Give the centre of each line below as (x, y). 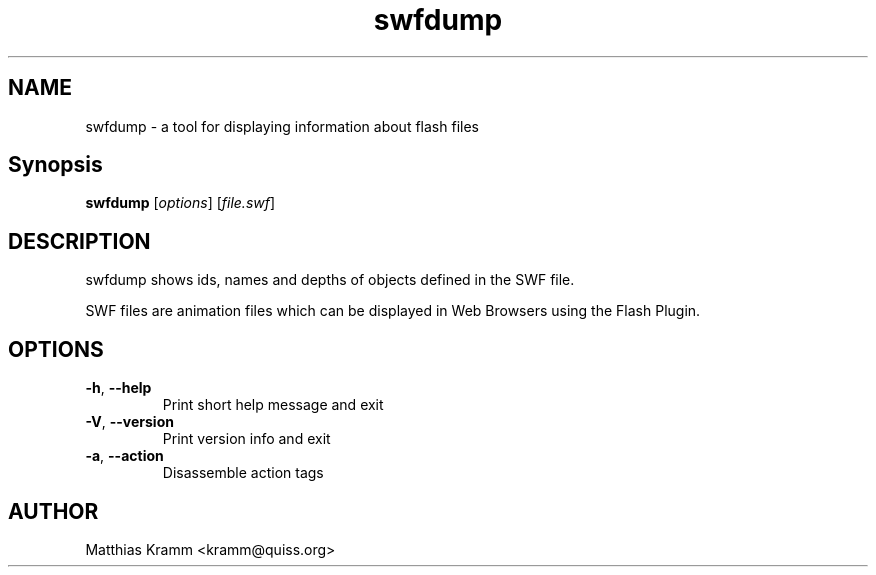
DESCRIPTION (79, 241)
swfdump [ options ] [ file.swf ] (180, 203)
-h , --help (118, 388)
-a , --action (124, 456)
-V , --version (129, 422)
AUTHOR (53, 511)
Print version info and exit (246, 439)
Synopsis (55, 165)
